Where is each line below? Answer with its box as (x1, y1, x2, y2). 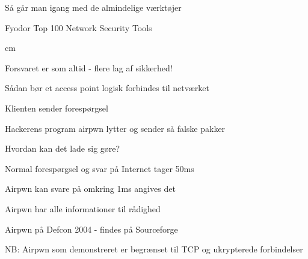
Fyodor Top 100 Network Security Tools (5, 21, 152, 34)
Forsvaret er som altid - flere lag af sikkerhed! (5, 61, 173, 74)
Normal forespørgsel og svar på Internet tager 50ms (5, 162, 194, 174)
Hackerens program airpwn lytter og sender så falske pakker (5, 122, 226, 134)
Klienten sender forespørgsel (5, 101, 108, 114)
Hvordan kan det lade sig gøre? (5, 142, 120, 155)
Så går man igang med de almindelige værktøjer (5, 1, 182, 13)
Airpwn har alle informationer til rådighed (5, 202, 161, 215)
